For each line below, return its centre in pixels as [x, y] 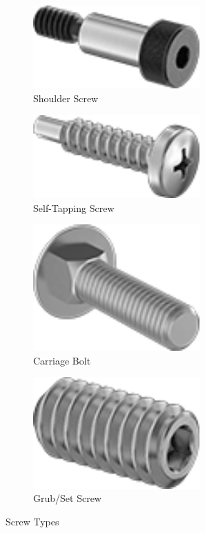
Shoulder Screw [66, 98]
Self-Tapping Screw [74, 207]
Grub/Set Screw [67, 498]
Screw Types [32, 521]
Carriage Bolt [62, 360]
